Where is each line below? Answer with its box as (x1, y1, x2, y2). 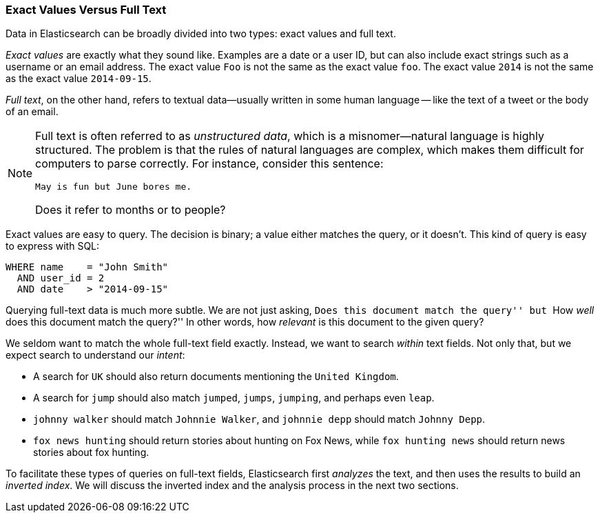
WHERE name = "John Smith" (6, 261, 169, 273)
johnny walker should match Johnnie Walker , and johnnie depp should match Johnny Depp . (33, 413, 486, 426)
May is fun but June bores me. (35, 181, 192, 192)
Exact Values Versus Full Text (6, 3, 167, 17)
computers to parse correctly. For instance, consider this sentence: (35, 157, 384, 171)
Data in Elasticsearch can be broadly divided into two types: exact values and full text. (6, 28, 396, 40)
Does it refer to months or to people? (35, 203, 226, 217)
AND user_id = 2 (17, 272, 105, 284)
